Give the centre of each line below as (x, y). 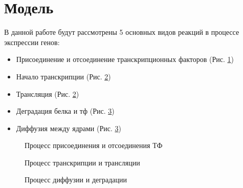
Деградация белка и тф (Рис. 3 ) (65, 111)
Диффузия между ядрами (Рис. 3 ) (69, 128)
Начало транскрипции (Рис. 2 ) (63, 76)
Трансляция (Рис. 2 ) (48, 93)
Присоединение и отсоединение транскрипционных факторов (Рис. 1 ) (125, 59)
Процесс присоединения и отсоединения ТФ (94, 145)
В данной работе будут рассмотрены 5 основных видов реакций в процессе (122, 32)
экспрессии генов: (32, 42)
